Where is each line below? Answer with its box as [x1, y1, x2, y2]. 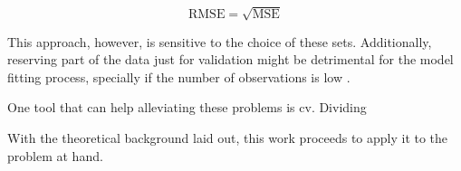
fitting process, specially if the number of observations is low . [7, 67, 351, 86]
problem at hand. [7, 146, 103, 165]
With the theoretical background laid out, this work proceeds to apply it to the [7, 128, 448, 147]
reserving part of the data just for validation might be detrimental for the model [7, 50, 454, 69]
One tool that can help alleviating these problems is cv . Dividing [7, 98, 367, 117]
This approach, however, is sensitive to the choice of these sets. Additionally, [7, 32, 432, 51]
